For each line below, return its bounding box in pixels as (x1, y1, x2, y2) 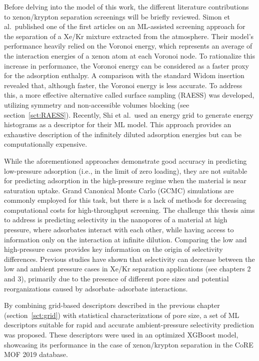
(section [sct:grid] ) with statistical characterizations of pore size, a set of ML (4, 309, 239, 320)
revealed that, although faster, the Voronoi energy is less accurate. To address (4, 80, 242, 90)
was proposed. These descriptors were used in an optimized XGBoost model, (4, 329, 238, 339)
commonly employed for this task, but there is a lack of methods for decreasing (4, 195, 246, 205)
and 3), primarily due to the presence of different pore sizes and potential (4, 273, 229, 284)
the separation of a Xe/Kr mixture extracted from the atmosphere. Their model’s (4, 31, 254, 41)
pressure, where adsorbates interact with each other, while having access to (4, 224, 234, 235)
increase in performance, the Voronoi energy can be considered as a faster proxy (4, 60, 249, 71)
